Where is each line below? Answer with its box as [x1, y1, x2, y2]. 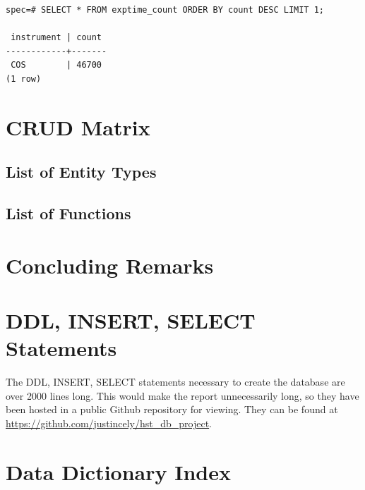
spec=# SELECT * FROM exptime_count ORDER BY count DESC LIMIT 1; [6, 5, 325, 15]
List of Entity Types [6, 161, 157, 183]
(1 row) [6, 73, 42, 84]
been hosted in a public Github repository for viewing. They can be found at [6, 402, 338, 417]
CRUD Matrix [6, 112, 150, 141]
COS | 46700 [11, 60, 102, 71]
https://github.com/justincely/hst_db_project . [6, 415, 213, 430]
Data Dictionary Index [6, 457, 232, 486]
